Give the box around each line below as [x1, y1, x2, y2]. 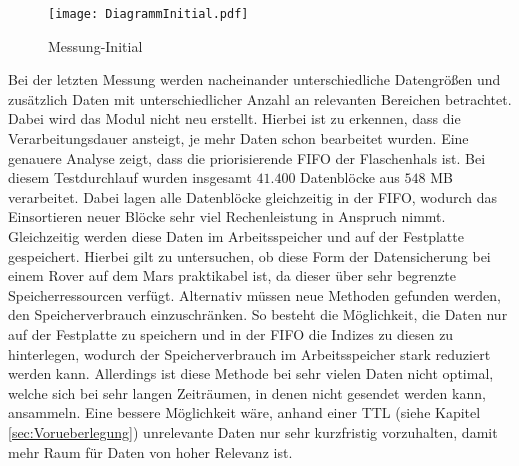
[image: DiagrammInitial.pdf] [48, 7, 249, 21]
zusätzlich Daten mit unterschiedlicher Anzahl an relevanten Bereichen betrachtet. [8, 88, 512, 109]
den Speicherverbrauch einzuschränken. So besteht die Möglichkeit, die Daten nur [8, 304, 508, 325]
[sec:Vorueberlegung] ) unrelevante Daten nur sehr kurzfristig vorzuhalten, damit [8, 421, 498, 442]
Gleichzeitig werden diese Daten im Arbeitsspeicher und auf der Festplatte [8, 226, 464, 246]
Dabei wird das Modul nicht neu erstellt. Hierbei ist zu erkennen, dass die [8, 108, 461, 129]
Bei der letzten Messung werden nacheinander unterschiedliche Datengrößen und [8, 69, 501, 90]
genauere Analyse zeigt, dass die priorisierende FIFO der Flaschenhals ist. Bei [8, 147, 486, 168]
